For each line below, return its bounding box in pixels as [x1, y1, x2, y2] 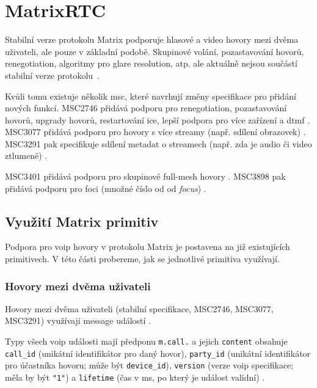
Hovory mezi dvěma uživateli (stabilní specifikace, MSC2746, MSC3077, [5, 302, 274, 315]
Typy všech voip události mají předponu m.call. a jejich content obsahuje [5, 335, 288, 348]
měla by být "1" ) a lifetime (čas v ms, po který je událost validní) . [5, 371, 265, 384]
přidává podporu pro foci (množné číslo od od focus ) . [5, 181, 206, 194]
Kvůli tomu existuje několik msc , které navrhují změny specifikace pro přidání [5, 89, 296, 102]
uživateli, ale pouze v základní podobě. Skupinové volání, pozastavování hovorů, [5, 45, 304, 57]
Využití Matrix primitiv [5, 211, 159, 230]
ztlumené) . [5, 149, 48, 162]
